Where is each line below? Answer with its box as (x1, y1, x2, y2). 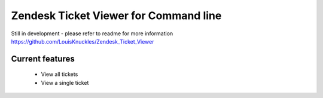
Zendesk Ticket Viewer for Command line (11, 9, 222, 22)
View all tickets (41, 71, 78, 78)
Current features (11, 54, 75, 64)
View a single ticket (41, 79, 89, 86)
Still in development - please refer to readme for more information (11, 30, 173, 37)
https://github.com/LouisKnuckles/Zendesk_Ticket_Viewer (11, 38, 154, 45)
